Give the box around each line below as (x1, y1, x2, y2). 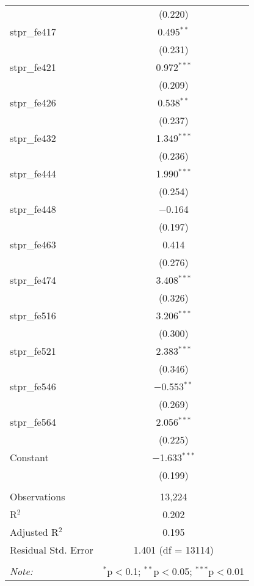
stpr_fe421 (10, 60, 56, 74)
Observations (10, 489, 65, 503)
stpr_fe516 (10, 308, 56, 322)
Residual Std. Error (10, 543, 93, 557)
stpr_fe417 (10, 24, 56, 39)
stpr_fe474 (10, 273, 56, 287)
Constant (10, 450, 49, 464)
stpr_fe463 (10, 237, 56, 251)
